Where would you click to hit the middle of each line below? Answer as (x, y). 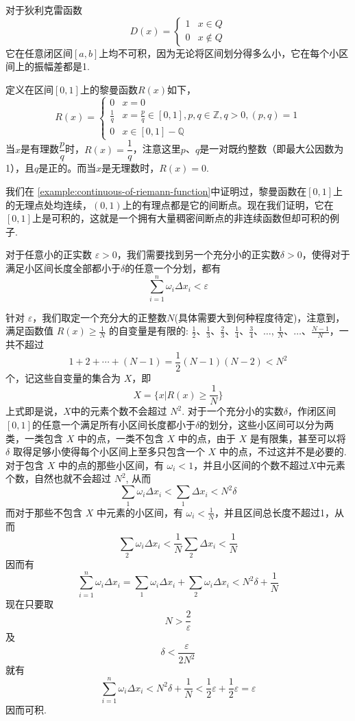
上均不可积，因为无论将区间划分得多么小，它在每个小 (219, 53)
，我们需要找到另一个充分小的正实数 (198, 254)
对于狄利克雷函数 (44, 10)
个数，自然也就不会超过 (58, 478)
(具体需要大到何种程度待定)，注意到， (260, 317)
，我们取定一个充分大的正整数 (100, 317)
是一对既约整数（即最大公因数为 (272, 149)
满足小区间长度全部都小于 (63, 267)
